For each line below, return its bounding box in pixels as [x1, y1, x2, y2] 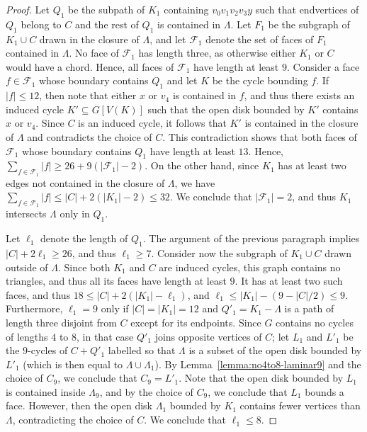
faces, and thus [6, 287, 71, 302]
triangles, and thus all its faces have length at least [6, 273, 227, 288]
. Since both [57, 259, 111, 274]
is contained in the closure [244, 115, 358, 130]
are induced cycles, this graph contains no [159, 259, 341, 274]
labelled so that [108, 343, 176, 358]
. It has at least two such [235, 273, 343, 288]
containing [164, 2, 209, 16]
